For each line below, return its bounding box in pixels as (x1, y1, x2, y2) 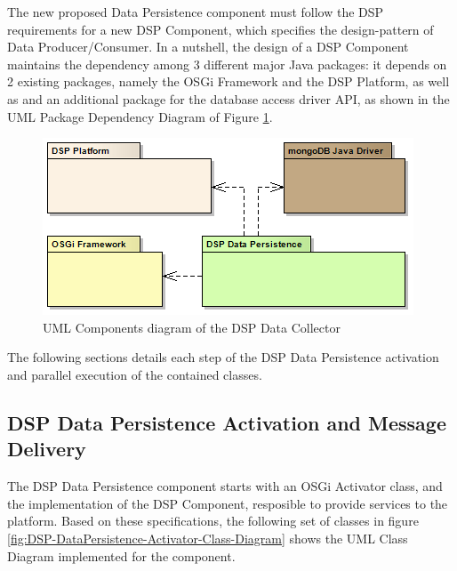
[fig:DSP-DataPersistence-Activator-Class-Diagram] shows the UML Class (7, 528, 408, 547)
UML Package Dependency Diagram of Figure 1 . (7, 107, 273, 125)
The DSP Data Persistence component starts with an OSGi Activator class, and (7, 477, 443, 495)
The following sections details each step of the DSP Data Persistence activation (7, 348, 439, 366)
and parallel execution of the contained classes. (7, 365, 262, 383)
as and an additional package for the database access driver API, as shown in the (7, 89, 450, 108)
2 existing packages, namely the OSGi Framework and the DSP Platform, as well (7, 72, 450, 91)
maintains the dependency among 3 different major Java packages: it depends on (7, 54, 447, 73)
